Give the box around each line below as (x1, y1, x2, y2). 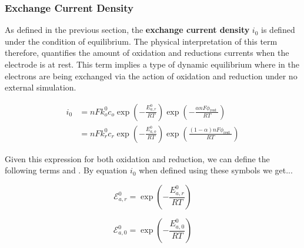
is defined (261, 24, 295, 36)
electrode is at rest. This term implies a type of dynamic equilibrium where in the (5, 58, 299, 70)
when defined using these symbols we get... (139, 164, 293, 176)
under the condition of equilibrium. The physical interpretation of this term (5, 35, 278, 47)
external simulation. (5, 81, 76, 93)
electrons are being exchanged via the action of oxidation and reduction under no (5, 69, 298, 82)
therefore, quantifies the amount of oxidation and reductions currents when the (5, 46, 289, 59)
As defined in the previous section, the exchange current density (5, 24, 250, 36)
